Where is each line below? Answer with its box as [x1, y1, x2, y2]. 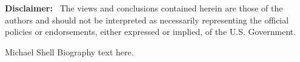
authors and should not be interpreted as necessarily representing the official [5, 13, 289, 26]
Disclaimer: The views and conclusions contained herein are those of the [5, 2, 283, 14]
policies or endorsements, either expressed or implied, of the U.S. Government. [5, 25, 296, 38]
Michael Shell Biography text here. [5, 45, 134, 58]
